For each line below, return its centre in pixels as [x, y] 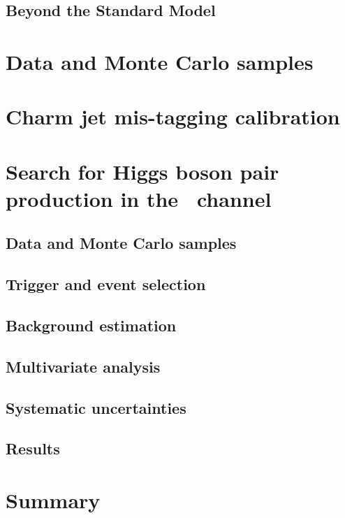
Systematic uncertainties [96, 407]
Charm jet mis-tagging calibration [173, 116]
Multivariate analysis [83, 366]
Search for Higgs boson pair [142, 171]
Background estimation [91, 325]
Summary [53, 499]
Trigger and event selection [106, 284]
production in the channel [139, 198]
